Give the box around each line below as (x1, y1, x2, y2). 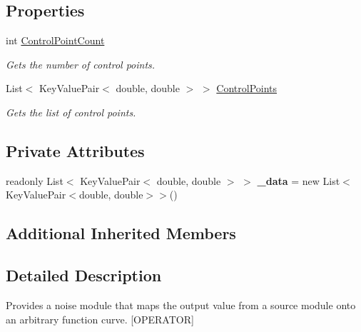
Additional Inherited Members (6, 222, 236, 244)
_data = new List (257, 173, 340, 188)
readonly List (6, 173, 63, 188)
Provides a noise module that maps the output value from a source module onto (6, 297, 356, 312)
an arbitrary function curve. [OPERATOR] (6, 311, 194, 326)
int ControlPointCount (6, 33, 105, 48)
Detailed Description (6, 264, 162, 286)
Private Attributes (6, 139, 145, 161)
